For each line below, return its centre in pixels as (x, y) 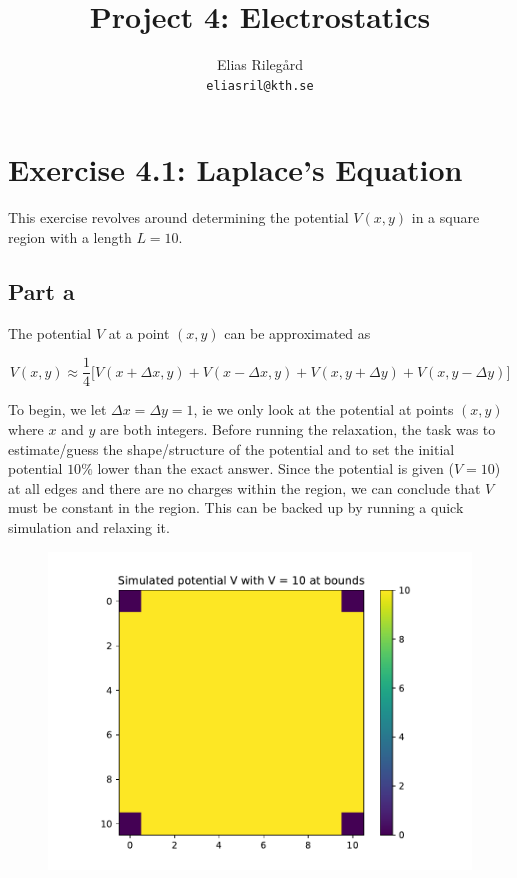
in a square (445, 217)
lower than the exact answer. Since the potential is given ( (275, 468)
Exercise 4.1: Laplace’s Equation (235, 169)
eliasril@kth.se (260, 85)
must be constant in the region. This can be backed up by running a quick (236, 507)
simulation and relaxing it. (89, 526)
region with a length (70, 236)
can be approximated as (297, 332)
